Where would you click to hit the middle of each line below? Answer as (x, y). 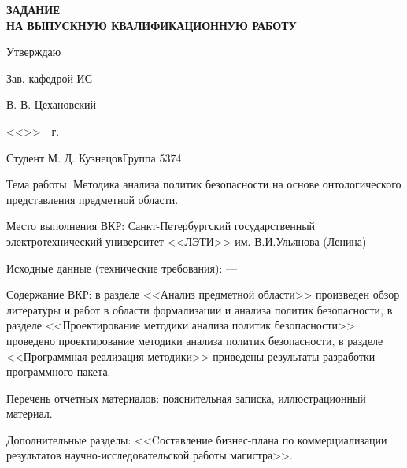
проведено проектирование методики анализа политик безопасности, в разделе (195, 340)
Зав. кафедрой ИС (50, 78)
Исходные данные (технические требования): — (122, 267)
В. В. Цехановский (51, 104)
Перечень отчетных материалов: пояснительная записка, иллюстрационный (186, 397)
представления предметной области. (92, 199)
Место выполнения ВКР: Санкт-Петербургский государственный (161, 226)
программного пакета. (59, 371)
